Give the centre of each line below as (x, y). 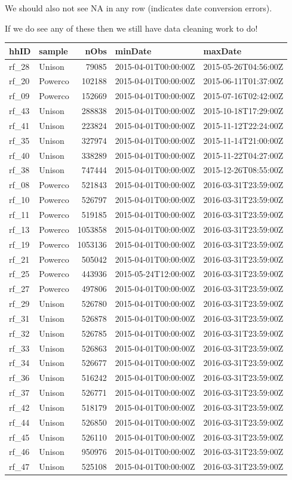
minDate (133, 50)
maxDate (222, 50)
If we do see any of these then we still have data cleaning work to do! (131, 28)
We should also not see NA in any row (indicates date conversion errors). (139, 8)
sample (53, 50)
